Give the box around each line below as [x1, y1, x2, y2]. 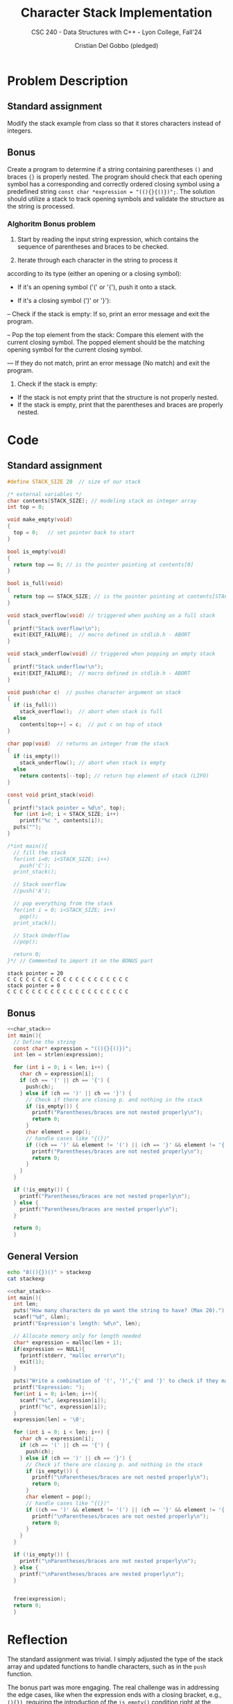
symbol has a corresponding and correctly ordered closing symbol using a [7, 179, 220, 188]
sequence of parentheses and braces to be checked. [17, 242, 169, 251]
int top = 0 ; [7, 504, 45, 511]
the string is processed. [7, 202, 75, 210]
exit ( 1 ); [19, 1359, 45, 1366]
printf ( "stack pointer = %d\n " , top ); [13, 804, 126, 811]
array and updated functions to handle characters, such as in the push [7, 1662, 207, 1671]
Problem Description [7, 73, 128, 88]
